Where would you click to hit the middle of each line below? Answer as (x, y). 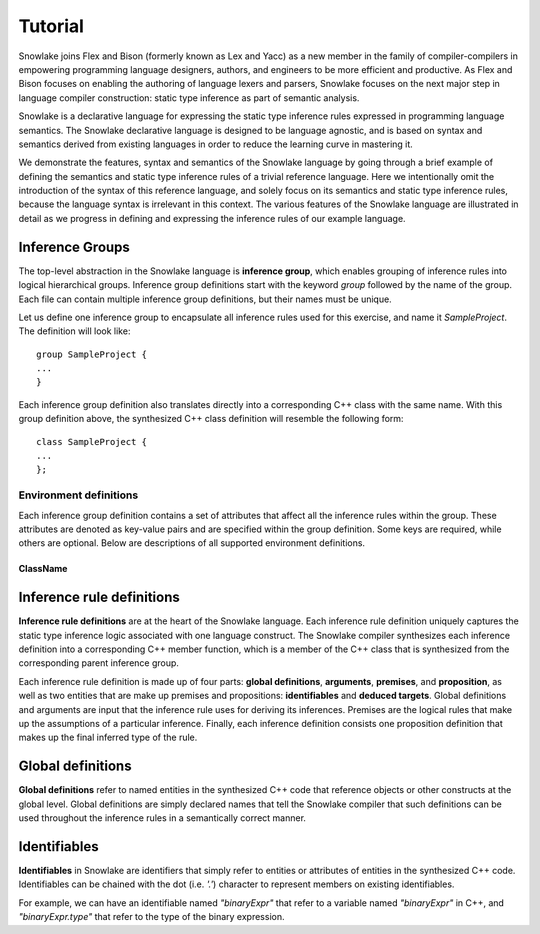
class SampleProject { (92, 441)
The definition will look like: (74, 331)
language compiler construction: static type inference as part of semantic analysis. (189, 97)
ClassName (43, 569)
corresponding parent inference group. (99, 663)
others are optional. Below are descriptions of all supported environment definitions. (191, 543)
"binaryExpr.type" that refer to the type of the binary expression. (151, 917)
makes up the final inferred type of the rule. (108, 737)
